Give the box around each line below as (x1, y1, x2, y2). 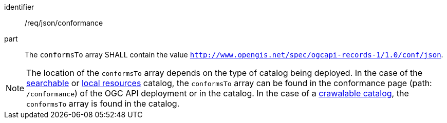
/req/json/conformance (25, 18, 103, 27)
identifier (4, 3, 34, 11)
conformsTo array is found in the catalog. (26, 98, 180, 109)
